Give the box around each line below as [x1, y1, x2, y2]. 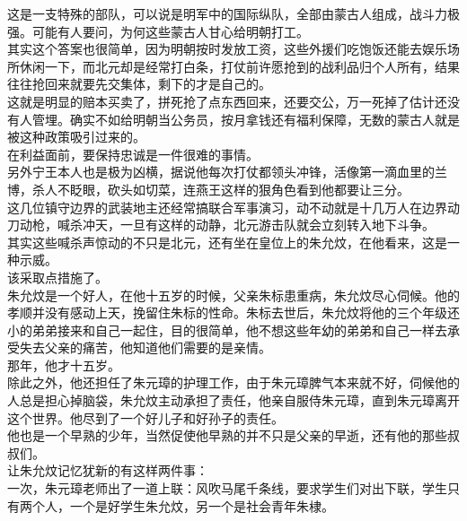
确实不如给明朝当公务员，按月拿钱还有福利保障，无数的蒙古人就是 [69, 109, 460, 128]
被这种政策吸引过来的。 [7, 127, 145, 146]
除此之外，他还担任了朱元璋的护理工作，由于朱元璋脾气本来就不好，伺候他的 [7, 373, 460, 392]
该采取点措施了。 [7, 267, 108, 286]
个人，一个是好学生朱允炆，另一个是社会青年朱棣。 [31, 496, 334, 515]
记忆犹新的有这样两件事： [57, 461, 208, 480]
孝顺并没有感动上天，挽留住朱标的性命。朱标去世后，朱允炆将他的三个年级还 [7, 303, 460, 322]
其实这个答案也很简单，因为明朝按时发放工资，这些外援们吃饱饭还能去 [7, 39, 422, 58]
